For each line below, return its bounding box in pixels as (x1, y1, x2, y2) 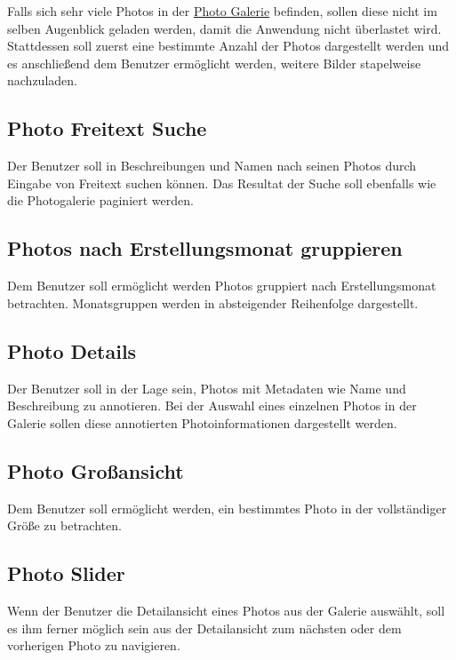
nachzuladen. (7, 71, 77, 90)
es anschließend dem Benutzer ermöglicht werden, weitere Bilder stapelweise (7, 53, 421, 72)
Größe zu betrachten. (7, 516, 122, 535)
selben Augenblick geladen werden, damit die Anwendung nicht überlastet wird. (7, 19, 442, 37)
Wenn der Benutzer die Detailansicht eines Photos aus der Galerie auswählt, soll (7, 600, 445, 619)
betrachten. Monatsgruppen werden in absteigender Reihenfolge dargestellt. (7, 293, 419, 312)
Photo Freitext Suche (7, 115, 207, 142)
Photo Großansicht (7, 457, 184, 484)
